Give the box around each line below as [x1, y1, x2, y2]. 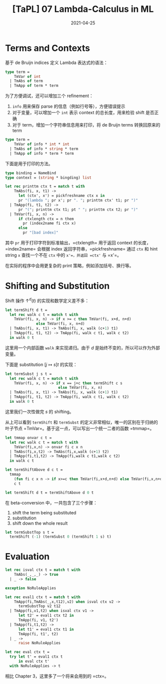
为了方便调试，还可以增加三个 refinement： [5, 93, 94, 99]
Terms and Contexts [5, 42, 90, 54]
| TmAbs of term [9, 78, 43, 84]
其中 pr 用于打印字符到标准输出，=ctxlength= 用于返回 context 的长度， [5, 240, 151, 246]
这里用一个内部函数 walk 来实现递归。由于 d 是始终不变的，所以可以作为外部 [5, 345, 160, 351]
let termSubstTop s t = [5, 530, 54, 535]
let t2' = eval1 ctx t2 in [18, 613, 74, 618]
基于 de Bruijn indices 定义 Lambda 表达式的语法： [5, 60, 108, 65]
